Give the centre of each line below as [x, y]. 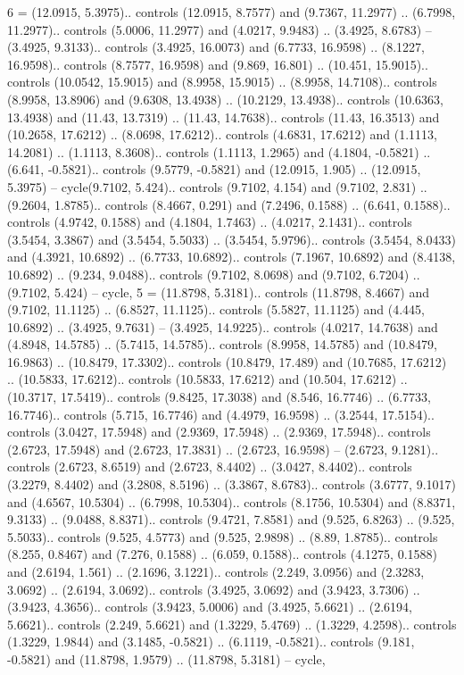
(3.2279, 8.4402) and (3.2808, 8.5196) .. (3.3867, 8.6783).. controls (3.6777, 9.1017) [232, 484]
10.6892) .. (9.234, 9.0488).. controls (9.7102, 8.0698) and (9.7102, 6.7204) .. [214, 274]
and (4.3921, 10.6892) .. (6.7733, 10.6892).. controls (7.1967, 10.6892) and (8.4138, [232, 257]
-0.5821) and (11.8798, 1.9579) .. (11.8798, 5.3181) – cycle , [166, 658]
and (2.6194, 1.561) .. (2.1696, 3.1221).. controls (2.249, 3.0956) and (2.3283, [216, 571]
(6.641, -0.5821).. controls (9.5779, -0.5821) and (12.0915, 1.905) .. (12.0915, [214, 169]
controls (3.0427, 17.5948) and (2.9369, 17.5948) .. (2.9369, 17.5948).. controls [219, 432]
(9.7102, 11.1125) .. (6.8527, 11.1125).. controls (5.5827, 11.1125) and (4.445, [216, 309]
